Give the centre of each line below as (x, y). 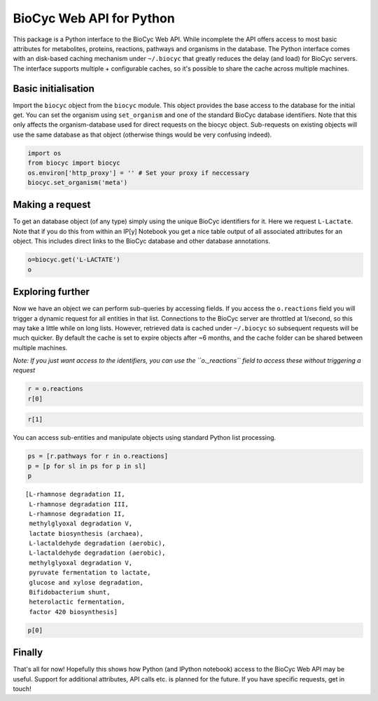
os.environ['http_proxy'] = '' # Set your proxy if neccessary (139, 173)
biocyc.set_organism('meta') (78, 182)
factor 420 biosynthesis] (73, 612)
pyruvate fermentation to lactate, (90, 573)
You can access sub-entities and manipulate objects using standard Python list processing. (145, 438)
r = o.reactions (56, 389)
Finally (28, 652)
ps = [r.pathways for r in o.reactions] (98, 456)
